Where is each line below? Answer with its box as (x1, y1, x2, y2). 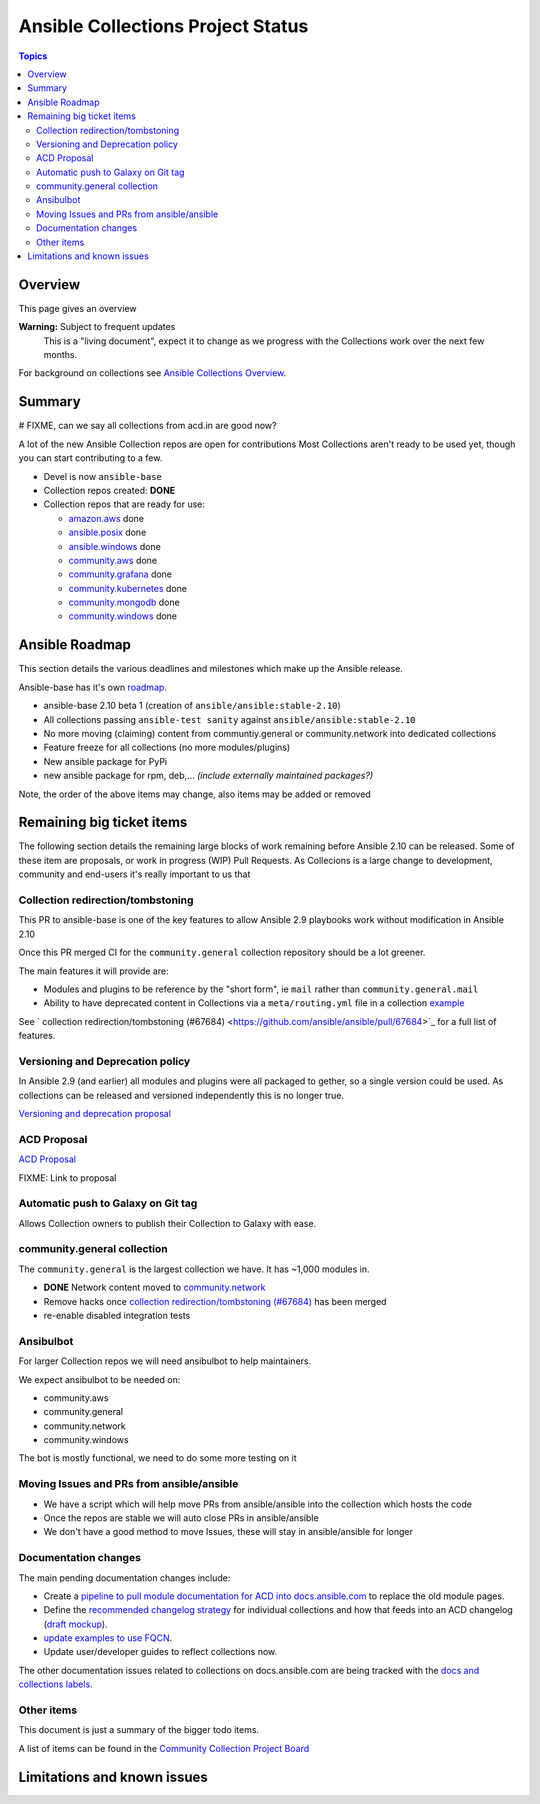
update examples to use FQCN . (43, 1632, 173, 1644)
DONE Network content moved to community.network (43, 1281, 266, 1294)
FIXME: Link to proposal (18, 1171, 117, 1184)
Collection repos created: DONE (43, 484, 176, 496)
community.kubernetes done (68, 582, 187, 594)
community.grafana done (68, 568, 173, 580)
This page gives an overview (18, 302, 137, 314)
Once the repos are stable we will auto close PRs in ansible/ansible (43, 1511, 319, 1524)
